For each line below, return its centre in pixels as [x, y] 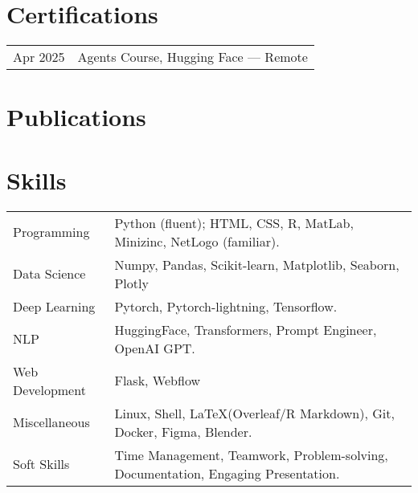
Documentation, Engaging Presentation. [227, 473]
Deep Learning [54, 306]
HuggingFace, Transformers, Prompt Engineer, [246, 329]
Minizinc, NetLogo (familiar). [197, 241]
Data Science [49, 274]
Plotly [131, 283]
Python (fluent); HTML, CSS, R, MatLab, [234, 222]
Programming [51, 232]
